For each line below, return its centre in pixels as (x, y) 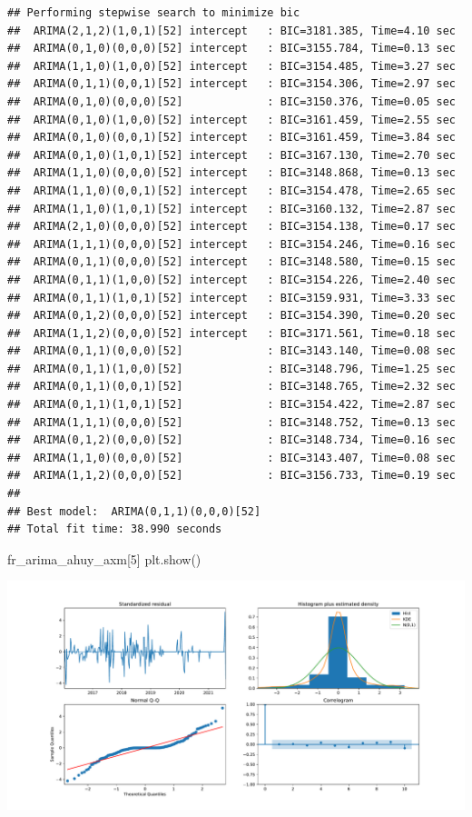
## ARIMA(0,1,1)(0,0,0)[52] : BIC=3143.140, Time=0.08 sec (231, 351)
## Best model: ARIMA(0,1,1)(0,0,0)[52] (134, 511)
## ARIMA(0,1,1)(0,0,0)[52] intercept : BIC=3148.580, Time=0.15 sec (231, 262)
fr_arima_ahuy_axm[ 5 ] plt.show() (104, 558)
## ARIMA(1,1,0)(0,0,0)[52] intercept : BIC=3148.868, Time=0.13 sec (231, 173)
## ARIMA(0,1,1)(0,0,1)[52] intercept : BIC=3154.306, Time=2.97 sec (231, 84)
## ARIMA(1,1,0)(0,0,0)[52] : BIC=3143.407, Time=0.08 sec (231, 458)
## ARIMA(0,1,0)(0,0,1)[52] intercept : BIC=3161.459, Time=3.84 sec (231, 138)
